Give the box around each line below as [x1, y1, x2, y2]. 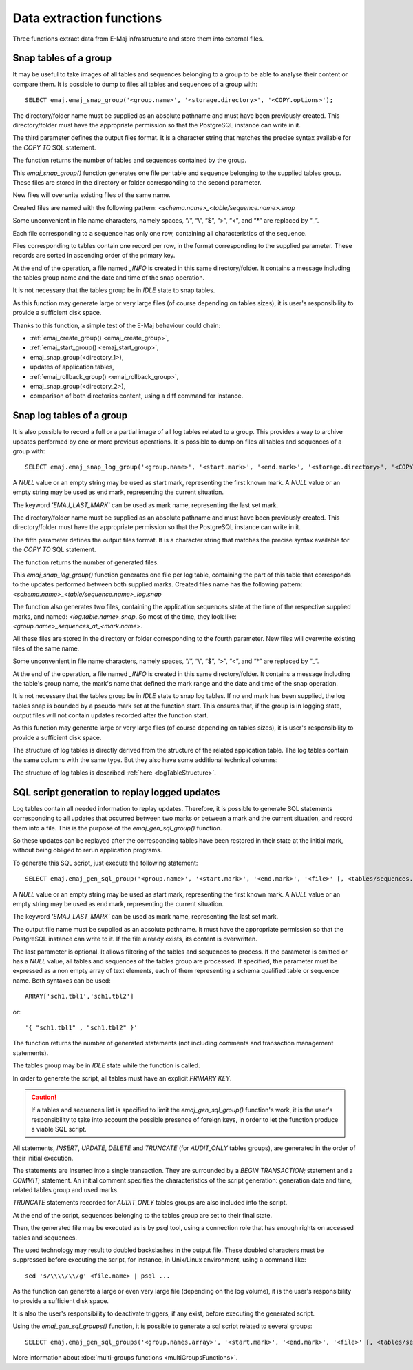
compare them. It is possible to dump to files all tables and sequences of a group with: [12, 80, 258, 88]
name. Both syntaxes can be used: [12, 976, 112, 985]
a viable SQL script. [31, 1125, 87, 1134]
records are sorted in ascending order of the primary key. [12, 252, 176, 260]
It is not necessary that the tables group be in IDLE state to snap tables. [12, 286, 215, 294]
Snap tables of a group [12, 52, 112, 64]
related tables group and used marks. [12, 1186, 120, 1194]
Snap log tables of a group [12, 410, 128, 422]
